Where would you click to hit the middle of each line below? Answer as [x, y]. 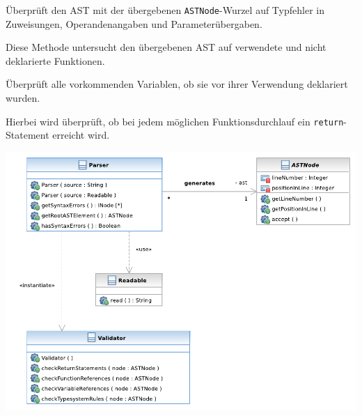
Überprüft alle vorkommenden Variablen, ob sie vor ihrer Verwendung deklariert [177, 84]
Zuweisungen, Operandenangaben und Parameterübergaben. [134, 23]
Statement [27, 135]
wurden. [23, 98]
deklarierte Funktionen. [55, 60]
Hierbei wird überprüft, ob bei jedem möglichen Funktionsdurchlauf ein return [175, 121]
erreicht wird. [81, 135]
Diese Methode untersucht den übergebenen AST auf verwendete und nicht [166, 47]
